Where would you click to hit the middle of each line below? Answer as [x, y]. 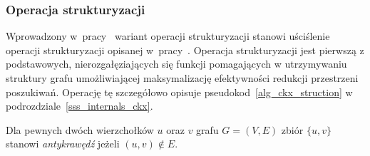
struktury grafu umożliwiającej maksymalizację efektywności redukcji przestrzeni [182, 78]
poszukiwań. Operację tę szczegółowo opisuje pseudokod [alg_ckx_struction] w [179, 92]
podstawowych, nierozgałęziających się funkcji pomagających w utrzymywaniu [176, 64]
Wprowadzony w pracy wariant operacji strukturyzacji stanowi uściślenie [168, 36]
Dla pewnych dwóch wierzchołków [80, 129]
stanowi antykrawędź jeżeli [63, 144]
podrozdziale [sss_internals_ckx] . [79, 106]
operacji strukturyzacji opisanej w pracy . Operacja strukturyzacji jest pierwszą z [185, 50]
